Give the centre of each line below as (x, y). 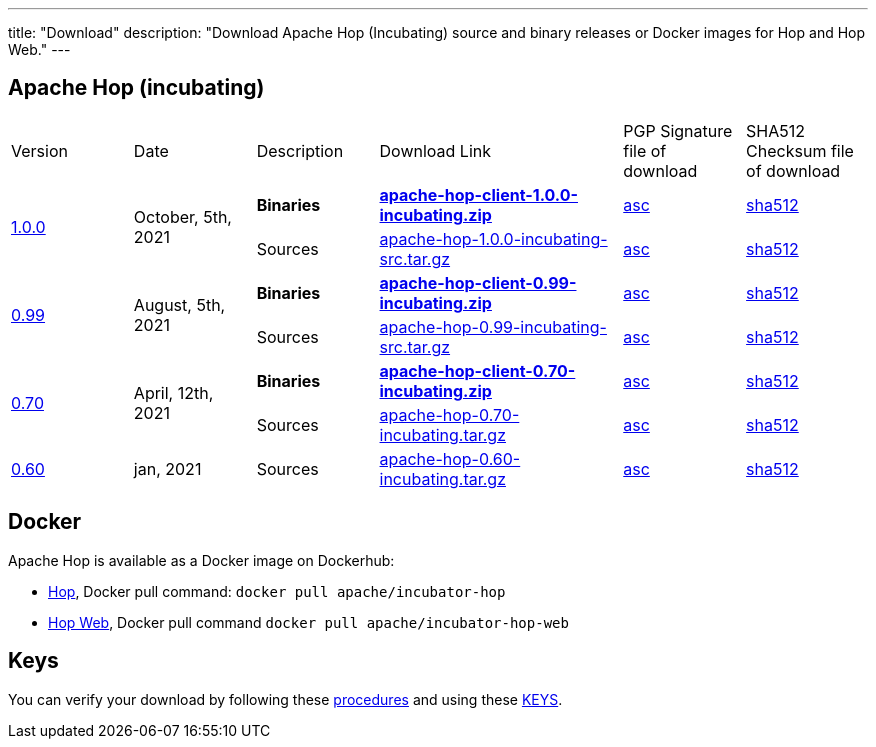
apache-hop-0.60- (450, 458)
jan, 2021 (167, 468)
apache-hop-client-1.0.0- (478, 194)
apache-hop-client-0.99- (478, 282)
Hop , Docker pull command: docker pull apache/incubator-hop (277, 591)
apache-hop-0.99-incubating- (493, 326)
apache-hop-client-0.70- (477, 370)
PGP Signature (678, 130)
